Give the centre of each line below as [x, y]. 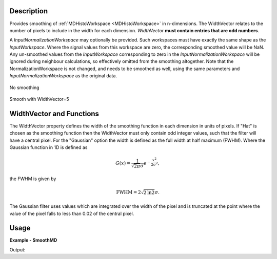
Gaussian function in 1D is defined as [48, 147]
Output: [17, 250]
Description [29, 11]
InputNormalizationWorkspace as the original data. [63, 76]
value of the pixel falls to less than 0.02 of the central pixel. [72, 213]
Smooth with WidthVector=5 [39, 99]
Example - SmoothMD [33, 240]
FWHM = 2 [128, 192]
